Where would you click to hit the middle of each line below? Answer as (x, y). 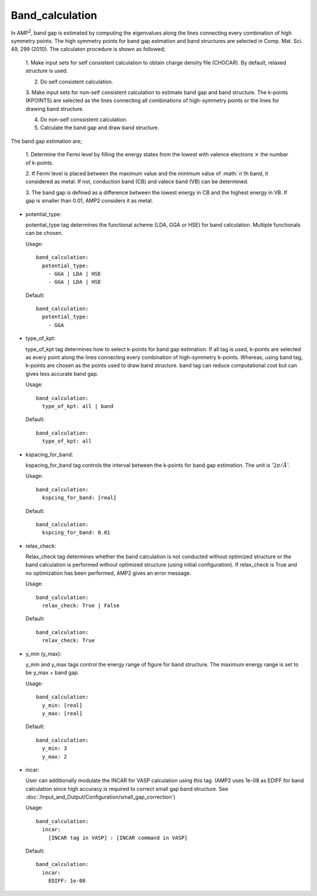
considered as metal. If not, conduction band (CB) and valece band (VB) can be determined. (137, 181)
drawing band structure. (55, 109)
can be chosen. (44, 233)
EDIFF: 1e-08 (67, 881)
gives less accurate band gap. (62, 373)
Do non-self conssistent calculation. (84, 120)
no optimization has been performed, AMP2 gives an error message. (108, 573)
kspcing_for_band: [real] (79, 498)
